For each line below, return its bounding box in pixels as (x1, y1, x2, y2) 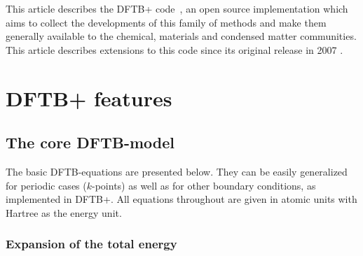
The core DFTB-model (6, 131, 174, 153)
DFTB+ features (6, 83, 172, 112)
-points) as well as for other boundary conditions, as (92, 178, 316, 192)
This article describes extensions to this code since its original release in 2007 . (6, 42, 343, 57)
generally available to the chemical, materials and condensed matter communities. (6, 29, 357, 43)
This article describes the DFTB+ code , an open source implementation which (6, 1, 348, 15)
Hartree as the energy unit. (6, 205, 122, 220)
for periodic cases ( (6, 178, 87, 192)
